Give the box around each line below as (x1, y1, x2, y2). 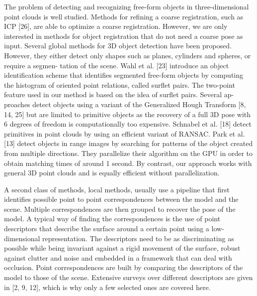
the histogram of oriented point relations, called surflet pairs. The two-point (4, 79, 235, 90)
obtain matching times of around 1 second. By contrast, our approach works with (4, 157, 252, 168)
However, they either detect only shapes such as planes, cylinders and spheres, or (4, 50, 251, 60)
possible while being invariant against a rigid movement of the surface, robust (4, 243, 241, 253)
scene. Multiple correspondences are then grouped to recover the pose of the (4, 203, 236, 214)
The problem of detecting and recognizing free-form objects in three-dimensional (4, 1, 249, 11)
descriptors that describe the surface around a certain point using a (4, 223, 209, 234)
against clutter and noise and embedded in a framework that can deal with (4, 252, 232, 263)
